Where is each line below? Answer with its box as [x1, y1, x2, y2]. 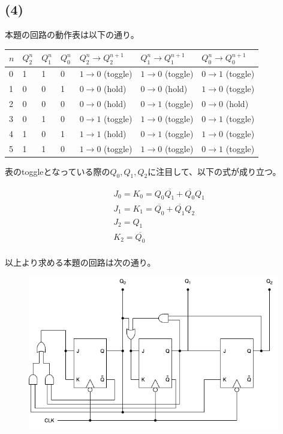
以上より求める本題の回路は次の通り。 [5, 256, 156, 269]
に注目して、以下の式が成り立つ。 [147, 165, 281, 177]
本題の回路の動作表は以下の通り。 [5, 28, 139, 41]
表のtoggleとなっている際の [5, 165, 110, 177]
